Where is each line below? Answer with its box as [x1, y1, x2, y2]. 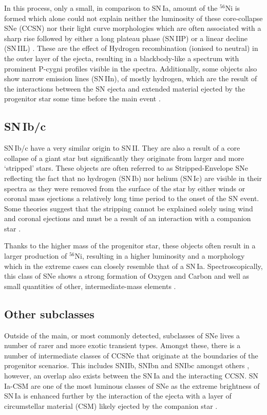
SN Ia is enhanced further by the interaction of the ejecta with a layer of [4, 390, 232, 401]
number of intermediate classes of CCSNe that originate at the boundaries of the [4, 350, 258, 360]
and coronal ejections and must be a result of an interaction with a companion [4, 213, 251, 224]
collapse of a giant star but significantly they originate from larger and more [4, 152, 244, 163]
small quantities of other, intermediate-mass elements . [4, 280, 176, 291]
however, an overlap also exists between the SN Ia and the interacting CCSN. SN [4, 370, 258, 381]
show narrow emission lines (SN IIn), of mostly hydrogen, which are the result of [4, 73, 257, 84]
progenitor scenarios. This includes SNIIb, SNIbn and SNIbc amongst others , [4, 360, 250, 371]
